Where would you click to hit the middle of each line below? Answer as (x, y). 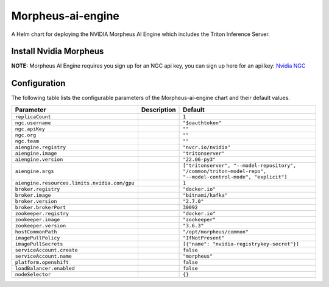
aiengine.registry (41, 147)
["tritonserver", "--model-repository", (240, 165)
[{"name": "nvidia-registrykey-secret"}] (241, 244)
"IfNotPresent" (204, 238)
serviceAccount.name (44, 256)
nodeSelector (33, 274)
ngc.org (26, 135)
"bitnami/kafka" (205, 195)
